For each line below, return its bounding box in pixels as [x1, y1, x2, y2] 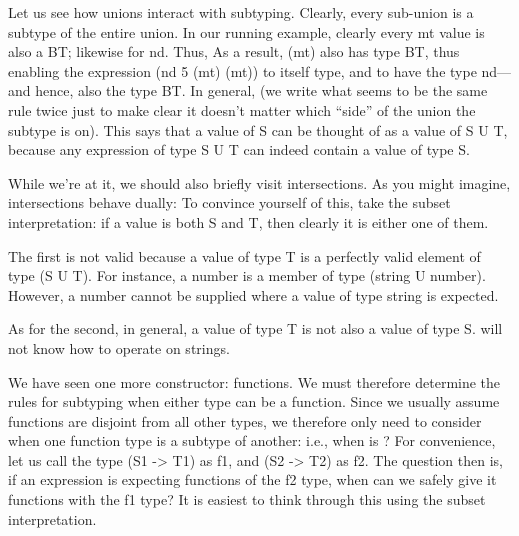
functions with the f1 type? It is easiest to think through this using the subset [8, 489, 486, 510]
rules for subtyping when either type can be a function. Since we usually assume [8, 391, 500, 412]
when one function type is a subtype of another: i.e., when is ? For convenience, [8, 430, 496, 451]
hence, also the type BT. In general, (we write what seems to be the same [35, 80, 488, 101]
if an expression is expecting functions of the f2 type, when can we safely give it [8, 469, 497, 490]
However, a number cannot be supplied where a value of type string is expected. [8, 284, 499, 305]
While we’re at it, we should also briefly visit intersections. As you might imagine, [8, 172, 511, 193]
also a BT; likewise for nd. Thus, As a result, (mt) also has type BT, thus [8, 41, 460, 62]
